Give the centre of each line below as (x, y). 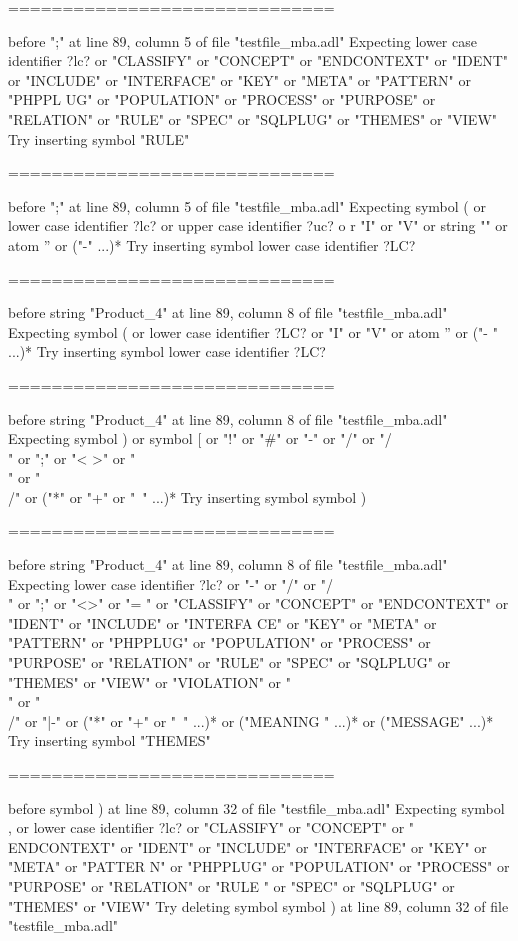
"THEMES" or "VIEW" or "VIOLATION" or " (149, 681)
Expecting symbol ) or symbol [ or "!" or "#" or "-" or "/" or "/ (200, 438)
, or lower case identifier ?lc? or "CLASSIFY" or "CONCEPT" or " (211, 827)
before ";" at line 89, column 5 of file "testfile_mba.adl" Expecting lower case (242, 40)
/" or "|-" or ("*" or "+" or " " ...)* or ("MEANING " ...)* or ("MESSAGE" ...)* (251, 720)
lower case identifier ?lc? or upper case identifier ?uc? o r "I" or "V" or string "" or (258, 225)
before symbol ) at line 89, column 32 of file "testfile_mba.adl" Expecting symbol (256, 807)
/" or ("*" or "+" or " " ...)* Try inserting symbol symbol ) (187, 496)
